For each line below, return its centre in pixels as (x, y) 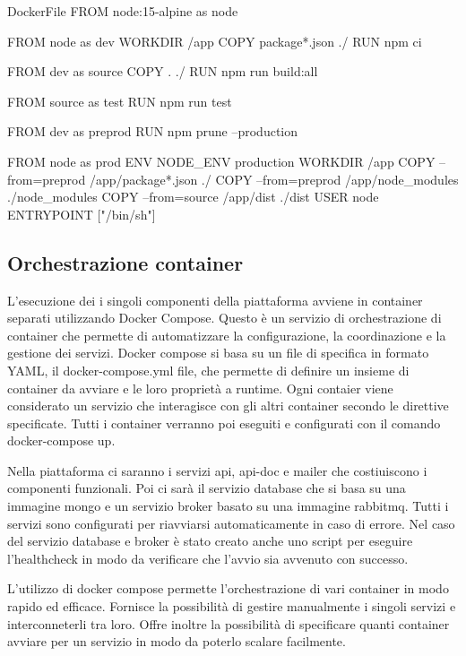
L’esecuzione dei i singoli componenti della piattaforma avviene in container (215, 300)
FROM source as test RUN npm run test (120, 101)
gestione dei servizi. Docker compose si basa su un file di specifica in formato (218, 353)
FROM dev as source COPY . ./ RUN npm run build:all (163, 71)
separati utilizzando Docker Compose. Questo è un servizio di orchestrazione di (224, 318)
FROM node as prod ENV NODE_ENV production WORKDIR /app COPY (221, 161)
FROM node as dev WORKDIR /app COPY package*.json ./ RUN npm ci (215, 41)
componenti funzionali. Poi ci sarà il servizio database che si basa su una (207, 488)
